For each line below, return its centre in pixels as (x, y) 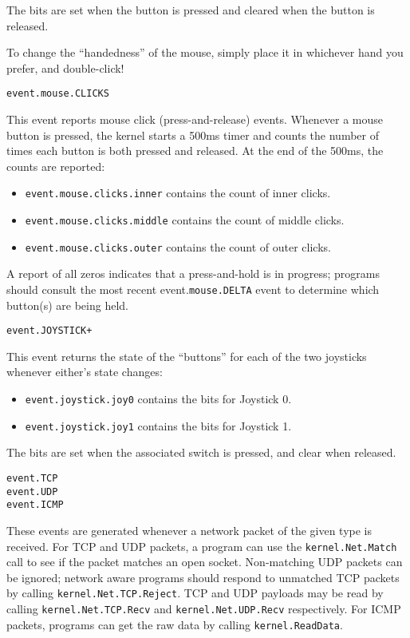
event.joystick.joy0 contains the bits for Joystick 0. (158, 399)
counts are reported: (56, 166)
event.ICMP (35, 505)
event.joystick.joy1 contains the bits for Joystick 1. (158, 425)
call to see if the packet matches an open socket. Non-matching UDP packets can (205, 562)
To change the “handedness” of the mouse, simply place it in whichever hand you (205, 52)
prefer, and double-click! (65, 67)
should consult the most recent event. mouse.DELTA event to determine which (193, 289)
